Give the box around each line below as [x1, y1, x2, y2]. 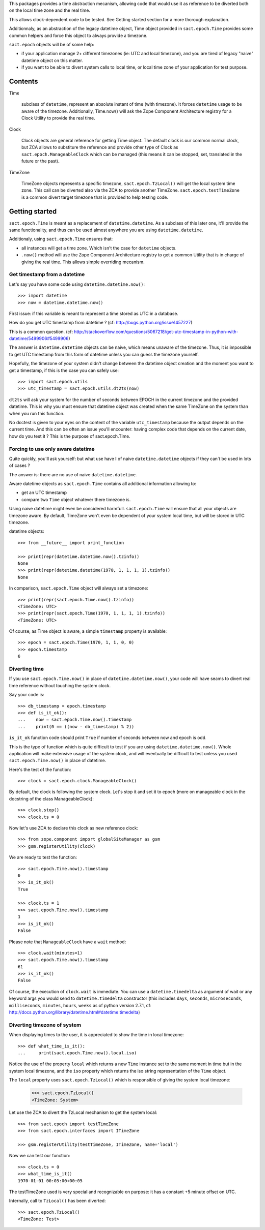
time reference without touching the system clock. [9, 682, 111, 688]
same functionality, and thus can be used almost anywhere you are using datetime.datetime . [9, 227, 204, 233]
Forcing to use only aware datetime [9, 445, 95, 452]
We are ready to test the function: [9, 854, 77, 861]
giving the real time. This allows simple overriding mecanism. [21, 259, 145, 265]
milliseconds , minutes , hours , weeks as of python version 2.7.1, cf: [9, 1002, 152, 1008]
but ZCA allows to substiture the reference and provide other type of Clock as [21, 144, 179, 150]
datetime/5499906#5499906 [9, 336, 69, 341]
